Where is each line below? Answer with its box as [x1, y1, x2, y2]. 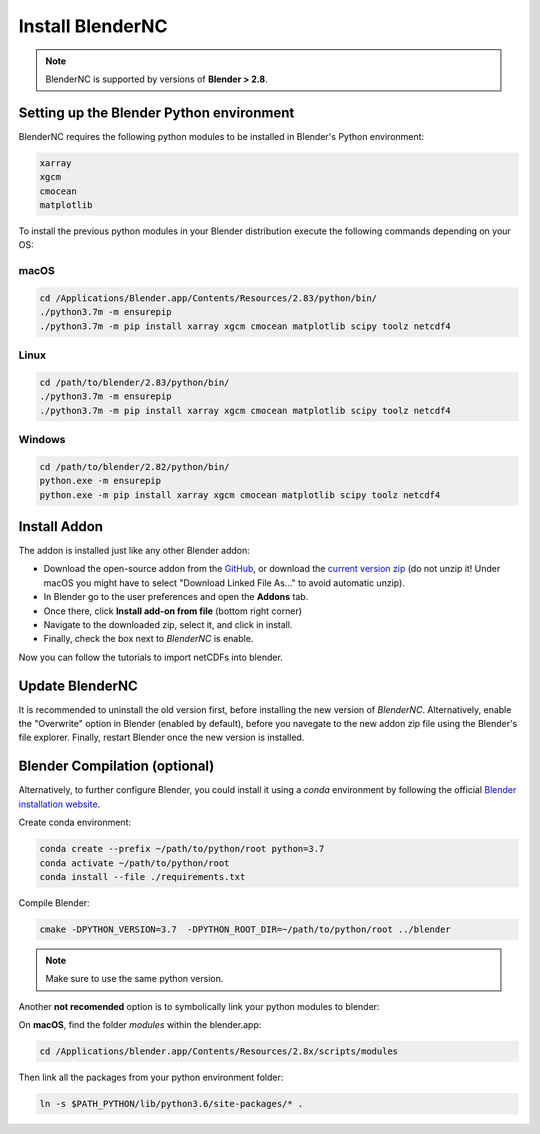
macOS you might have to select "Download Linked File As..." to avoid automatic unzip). [43, 576, 405, 589]
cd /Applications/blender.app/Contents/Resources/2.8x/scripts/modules [39, 1046, 399, 1057]
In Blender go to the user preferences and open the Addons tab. [43, 591, 309, 603]
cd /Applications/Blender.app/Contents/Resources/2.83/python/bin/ [39, 292, 378, 304]
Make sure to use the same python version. [45, 973, 224, 985]
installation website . [18, 798, 101, 810]
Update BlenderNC [18, 677, 139, 694]
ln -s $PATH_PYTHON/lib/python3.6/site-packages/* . [39, 1098, 304, 1109]
